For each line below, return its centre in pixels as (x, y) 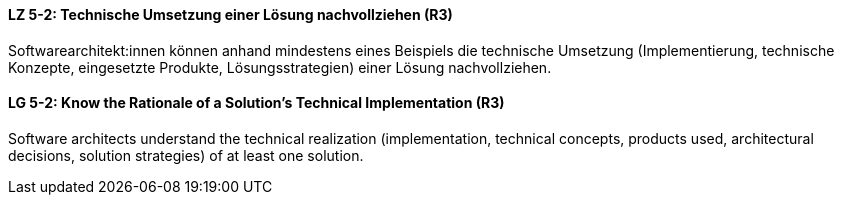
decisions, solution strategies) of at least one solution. (186, 155)
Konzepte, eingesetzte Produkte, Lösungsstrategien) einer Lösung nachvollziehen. (280, 67)
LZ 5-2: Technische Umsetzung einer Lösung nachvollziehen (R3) (230, 14)
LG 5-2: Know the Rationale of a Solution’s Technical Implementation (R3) (256, 103)
